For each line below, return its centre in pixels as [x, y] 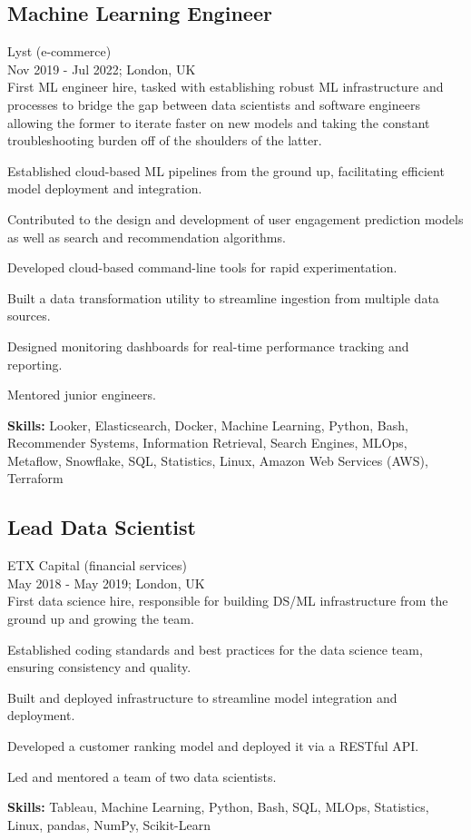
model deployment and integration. [105, 188]
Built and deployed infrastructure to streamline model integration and [202, 697]
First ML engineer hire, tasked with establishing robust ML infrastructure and [226, 87]
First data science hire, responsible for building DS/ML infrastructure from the [228, 601]
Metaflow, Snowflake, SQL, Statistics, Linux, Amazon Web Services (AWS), [218, 460]
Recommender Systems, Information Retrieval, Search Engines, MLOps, [207, 443]
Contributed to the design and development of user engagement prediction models [235, 218]
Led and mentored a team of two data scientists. [142, 776]
